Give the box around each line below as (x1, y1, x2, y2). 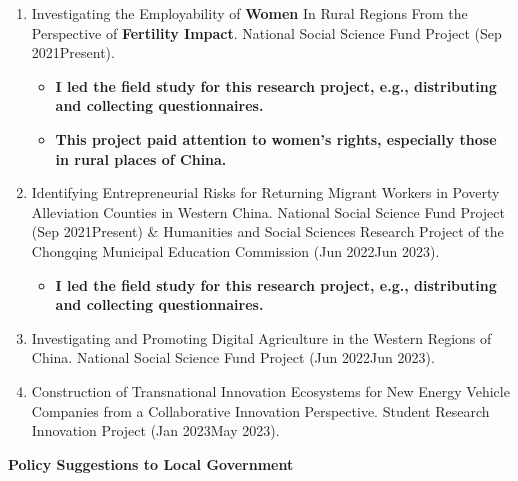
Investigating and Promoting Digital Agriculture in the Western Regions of (31, 327, 492, 348)
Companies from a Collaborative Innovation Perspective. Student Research (31, 400, 490, 421)
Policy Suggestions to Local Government (8, 453, 294, 474)
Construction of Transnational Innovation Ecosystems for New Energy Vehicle (31, 380, 510, 401)
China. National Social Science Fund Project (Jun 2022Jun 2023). (31, 347, 435, 368)
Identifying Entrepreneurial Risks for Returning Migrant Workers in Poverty (31, 182, 500, 203)
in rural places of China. (55, 148, 227, 169)
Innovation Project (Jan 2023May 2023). (31, 420, 280, 441)
